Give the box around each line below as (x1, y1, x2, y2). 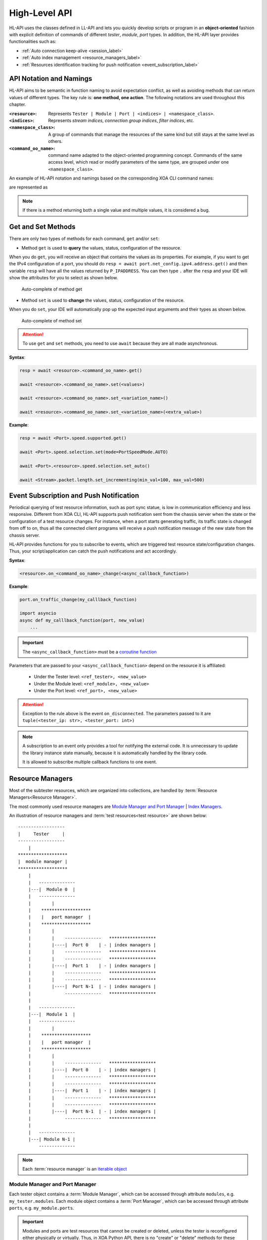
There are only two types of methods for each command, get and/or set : (9, 236, 160, 242)
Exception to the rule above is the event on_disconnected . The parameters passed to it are (22, 710, 211, 716)
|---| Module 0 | (28, 886, 76, 892)
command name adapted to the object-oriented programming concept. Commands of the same (48, 152, 242, 158)
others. (48, 138, 63, 144)
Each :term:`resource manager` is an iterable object (22, 1166, 127, 1172)
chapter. (9, 102, 26, 108)
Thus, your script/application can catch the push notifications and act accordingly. (9, 548, 178, 554)
